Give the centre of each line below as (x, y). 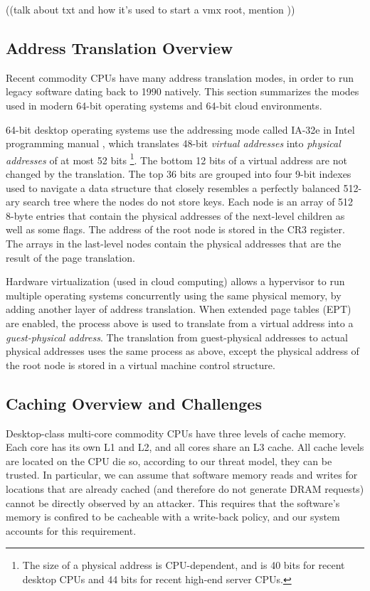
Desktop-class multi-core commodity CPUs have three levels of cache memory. (176, 433)
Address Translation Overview (120, 47)
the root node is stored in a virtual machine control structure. (141, 364)
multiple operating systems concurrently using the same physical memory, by (174, 295)
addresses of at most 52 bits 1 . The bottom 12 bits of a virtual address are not (176, 159)
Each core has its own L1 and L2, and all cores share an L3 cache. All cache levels (185, 447)
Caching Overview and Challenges (134, 403)
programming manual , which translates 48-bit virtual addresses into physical (173, 143)
